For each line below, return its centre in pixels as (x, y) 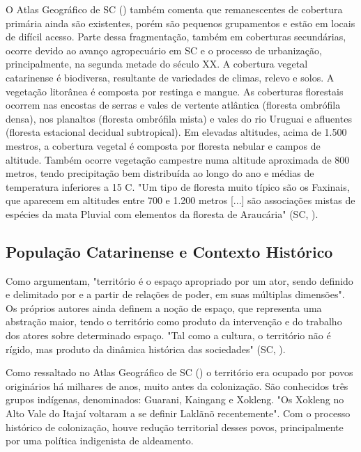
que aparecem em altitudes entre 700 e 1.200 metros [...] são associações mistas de (180, 200)
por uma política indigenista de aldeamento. (100, 441)
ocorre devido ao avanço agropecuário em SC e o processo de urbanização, (164, 50)
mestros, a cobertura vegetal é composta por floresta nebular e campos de (163, 145)
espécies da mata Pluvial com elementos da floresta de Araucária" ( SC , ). (162, 213)
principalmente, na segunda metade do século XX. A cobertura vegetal (157, 64)
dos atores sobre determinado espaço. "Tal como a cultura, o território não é (168, 335)
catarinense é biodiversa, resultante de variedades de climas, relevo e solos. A (170, 77)
